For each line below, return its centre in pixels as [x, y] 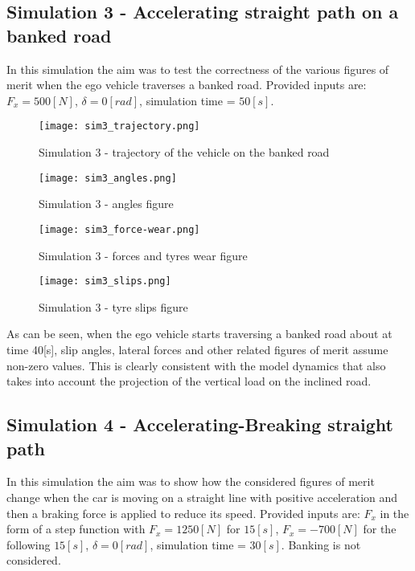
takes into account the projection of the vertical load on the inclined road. [189, 381]
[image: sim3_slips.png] [105, 281]
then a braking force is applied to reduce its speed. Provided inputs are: [183, 513]
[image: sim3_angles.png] [108, 178]
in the [394, 513]
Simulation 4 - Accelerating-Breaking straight [200, 424]
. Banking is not [321, 544]
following [29, 544]
